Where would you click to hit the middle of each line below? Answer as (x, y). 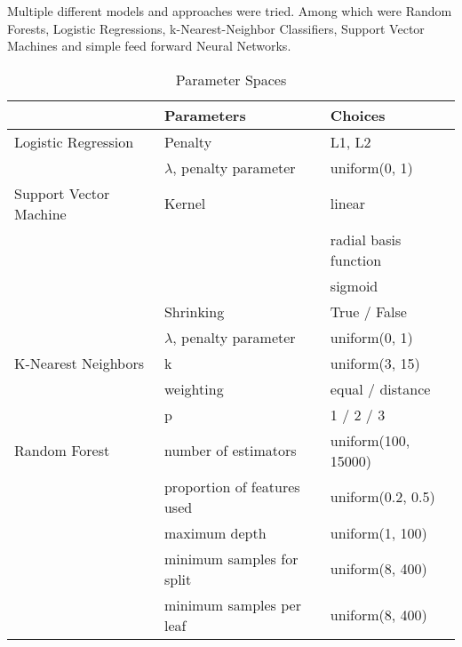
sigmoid (354, 285)
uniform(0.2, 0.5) (382, 497)
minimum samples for (231, 558)
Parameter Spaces (231, 79)
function (356, 260)
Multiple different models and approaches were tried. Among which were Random (230, 11)
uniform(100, (370, 440)
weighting (194, 388)
